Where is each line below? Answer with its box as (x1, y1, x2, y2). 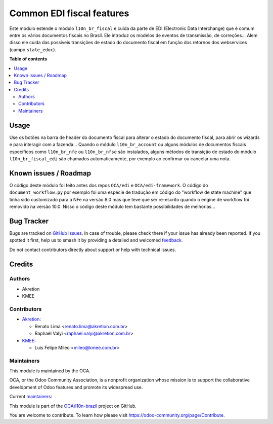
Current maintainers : (9, 394, 53, 400)
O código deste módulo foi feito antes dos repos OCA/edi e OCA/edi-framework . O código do (9, 182, 208, 188)
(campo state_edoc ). (9, 46, 57, 53)
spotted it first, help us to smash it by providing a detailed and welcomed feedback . (9, 237, 183, 243)
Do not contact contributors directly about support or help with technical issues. (9, 246, 176, 253)
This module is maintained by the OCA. (9, 368, 90, 374)
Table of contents (9, 56, 48, 62)
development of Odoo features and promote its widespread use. (9, 384, 143, 390)
